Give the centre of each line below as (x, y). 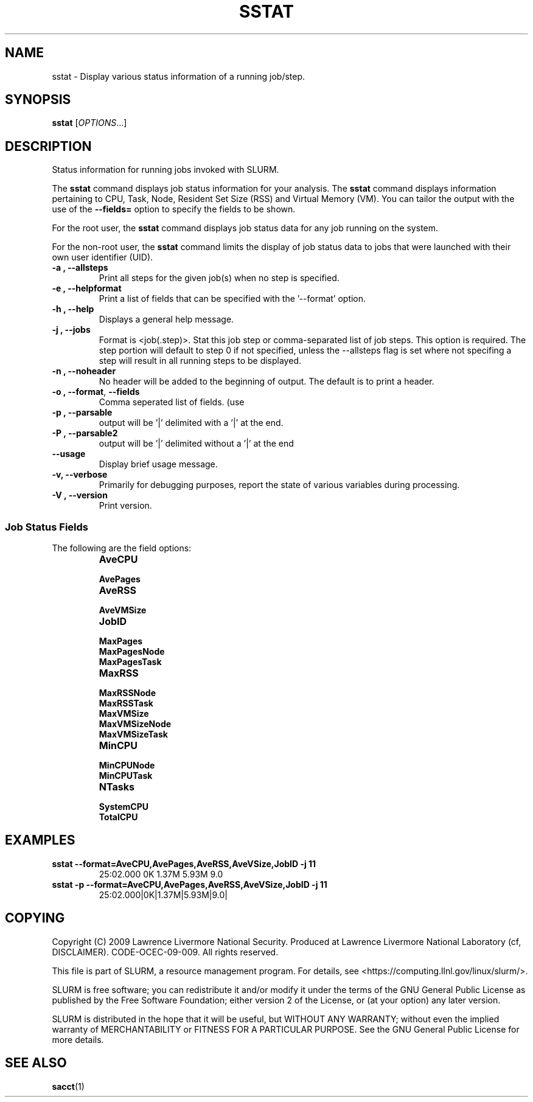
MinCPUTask (126, 776)
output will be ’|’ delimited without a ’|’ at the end (196, 444)
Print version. (125, 506)
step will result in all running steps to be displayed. (200, 361)
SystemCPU (124, 807)
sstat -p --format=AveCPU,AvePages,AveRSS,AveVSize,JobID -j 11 (190, 884)
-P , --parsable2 (85, 433)
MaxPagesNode (132, 652)
